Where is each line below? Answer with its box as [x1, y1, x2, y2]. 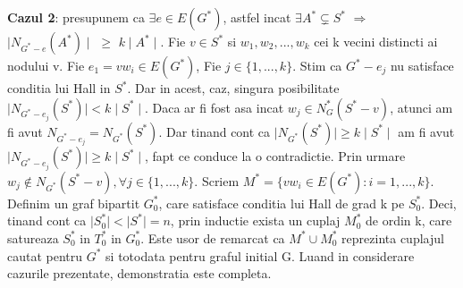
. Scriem [194, 171, 240, 190]
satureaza [7, 228, 59, 247]
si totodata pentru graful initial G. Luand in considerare [105, 246, 415, 265]
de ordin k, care [366, 211, 452, 230]
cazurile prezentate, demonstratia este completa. [7, 264, 272, 283]
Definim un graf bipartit [7, 193, 140, 212]
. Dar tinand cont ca [158, 122, 271, 140]
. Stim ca [292, 56, 342, 74]
